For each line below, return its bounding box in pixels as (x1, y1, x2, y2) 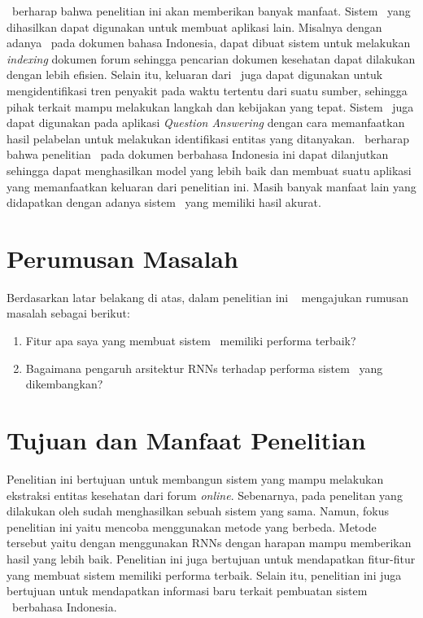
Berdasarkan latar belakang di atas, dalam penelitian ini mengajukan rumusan (7, 288, 409, 305)
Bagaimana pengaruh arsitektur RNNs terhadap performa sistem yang (25, 359, 383, 376)
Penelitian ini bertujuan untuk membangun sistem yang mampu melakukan (7, 470, 384, 487)
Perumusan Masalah (7, 241, 238, 274)
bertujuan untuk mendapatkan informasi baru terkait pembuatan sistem (7, 582, 368, 599)
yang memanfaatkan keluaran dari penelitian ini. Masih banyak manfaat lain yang (7, 178, 416, 195)
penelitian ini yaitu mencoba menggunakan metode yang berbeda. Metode (7, 518, 377, 535)
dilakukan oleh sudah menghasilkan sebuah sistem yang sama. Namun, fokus (7, 502, 389, 519)
